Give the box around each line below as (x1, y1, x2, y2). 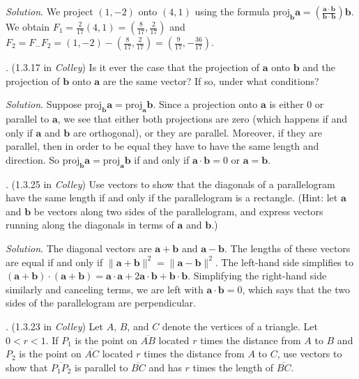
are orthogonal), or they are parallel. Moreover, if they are (72, 125, 322, 139)
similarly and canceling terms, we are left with (6, 281, 204, 296)
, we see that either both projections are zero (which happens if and (57, 111, 348, 125)
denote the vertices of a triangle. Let (162, 318, 318, 333)
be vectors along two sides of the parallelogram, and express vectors (33, 203, 323, 218)
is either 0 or (269, 97, 324, 111)
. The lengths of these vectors (224, 240, 351, 255)
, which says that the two (242, 281, 350, 296)
